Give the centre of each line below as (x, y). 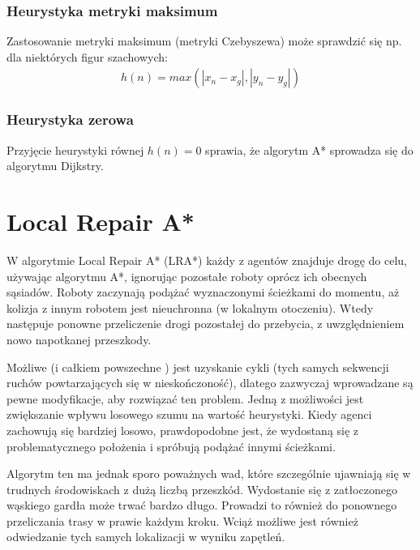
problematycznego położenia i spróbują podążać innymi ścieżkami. (171, 446)
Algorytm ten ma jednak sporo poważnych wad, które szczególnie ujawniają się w (209, 473)
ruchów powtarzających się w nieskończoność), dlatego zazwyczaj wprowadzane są (210, 383)
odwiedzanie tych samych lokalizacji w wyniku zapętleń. (146, 537)
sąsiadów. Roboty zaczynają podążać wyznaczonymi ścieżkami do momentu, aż (203, 292)
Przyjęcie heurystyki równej (75, 149)
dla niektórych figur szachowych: (87, 56)
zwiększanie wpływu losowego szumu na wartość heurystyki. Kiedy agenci (189, 414)
